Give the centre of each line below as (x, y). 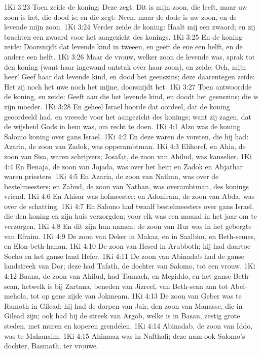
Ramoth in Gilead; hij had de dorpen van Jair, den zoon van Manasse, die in (123, 305)
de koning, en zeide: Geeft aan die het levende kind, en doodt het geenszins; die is (131, 96)
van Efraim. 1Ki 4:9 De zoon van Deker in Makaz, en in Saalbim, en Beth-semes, (130, 236)
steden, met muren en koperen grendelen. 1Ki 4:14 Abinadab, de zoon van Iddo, (128, 326)
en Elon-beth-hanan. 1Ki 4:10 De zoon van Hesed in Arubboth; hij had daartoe (127, 246)
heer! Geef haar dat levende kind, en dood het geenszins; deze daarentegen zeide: (129, 77)
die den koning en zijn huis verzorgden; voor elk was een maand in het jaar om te (130, 216)
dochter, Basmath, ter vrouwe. (51, 346)
